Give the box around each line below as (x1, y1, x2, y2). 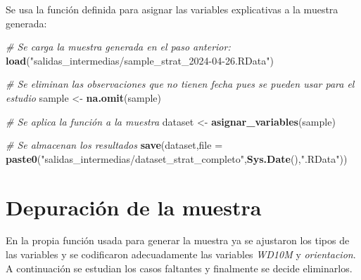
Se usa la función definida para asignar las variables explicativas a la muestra (6, 2, 338, 16)
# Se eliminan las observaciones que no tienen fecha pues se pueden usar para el (6, 76, 355, 91)
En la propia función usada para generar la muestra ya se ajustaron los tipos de (6, 233, 350, 248)
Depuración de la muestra (6, 192, 262, 221)
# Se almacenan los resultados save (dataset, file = (6, 138, 223, 152)
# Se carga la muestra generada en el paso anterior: (6, 39, 231, 54)
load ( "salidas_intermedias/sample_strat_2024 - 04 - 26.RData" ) (6, 53, 274, 67)
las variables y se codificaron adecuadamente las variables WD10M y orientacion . (6, 247, 356, 262)
